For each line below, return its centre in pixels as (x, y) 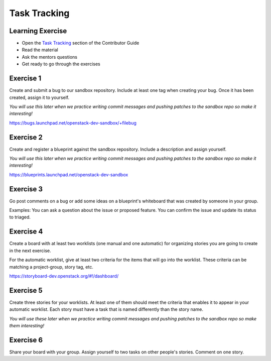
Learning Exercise (38, 31)
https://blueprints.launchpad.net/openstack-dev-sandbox (69, 174)
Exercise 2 (26, 137)
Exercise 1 (25, 79)
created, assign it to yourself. (39, 97)
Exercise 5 (26, 290)
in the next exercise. (30, 251)
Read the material (40, 50)
